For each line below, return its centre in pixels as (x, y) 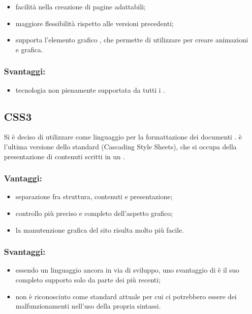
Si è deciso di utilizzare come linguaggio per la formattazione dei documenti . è (123, 137)
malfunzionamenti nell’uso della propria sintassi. (88, 306)
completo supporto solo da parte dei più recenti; (88, 279)
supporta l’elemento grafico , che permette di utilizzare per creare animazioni (132, 40)
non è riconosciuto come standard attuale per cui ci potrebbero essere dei (126, 296)
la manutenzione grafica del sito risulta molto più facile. (100, 229)
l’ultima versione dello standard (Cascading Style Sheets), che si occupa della (120, 146)
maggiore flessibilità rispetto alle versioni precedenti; (94, 23)
